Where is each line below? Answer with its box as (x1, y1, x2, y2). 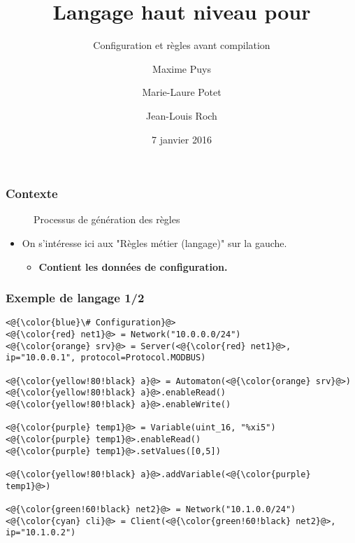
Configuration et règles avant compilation (93, 38, 270, 52)
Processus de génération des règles (34, 212, 180, 227)
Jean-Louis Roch (146, 108, 217, 122)
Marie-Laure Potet (142, 85, 222, 99)
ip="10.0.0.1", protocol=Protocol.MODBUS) (6, 353, 206, 363)
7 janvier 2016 (152, 132, 212, 146)
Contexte (6, 185, 58, 202)
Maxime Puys (152, 61, 211, 76)
